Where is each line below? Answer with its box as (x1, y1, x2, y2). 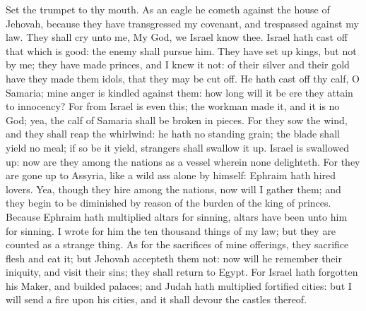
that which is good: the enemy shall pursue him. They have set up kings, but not (6, 43, 357, 58)
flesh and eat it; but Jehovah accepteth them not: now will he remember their (6, 250, 342, 265)
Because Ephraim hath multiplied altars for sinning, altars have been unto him (6, 209, 348, 224)
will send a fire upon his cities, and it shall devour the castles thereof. (6, 292, 307, 307)
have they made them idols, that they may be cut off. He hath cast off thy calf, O (6, 71, 360, 85)
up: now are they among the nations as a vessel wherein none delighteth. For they (6, 154, 360, 169)
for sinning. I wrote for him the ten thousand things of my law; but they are (6, 223, 336, 238)
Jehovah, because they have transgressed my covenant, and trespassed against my (6, 16, 359, 30)
